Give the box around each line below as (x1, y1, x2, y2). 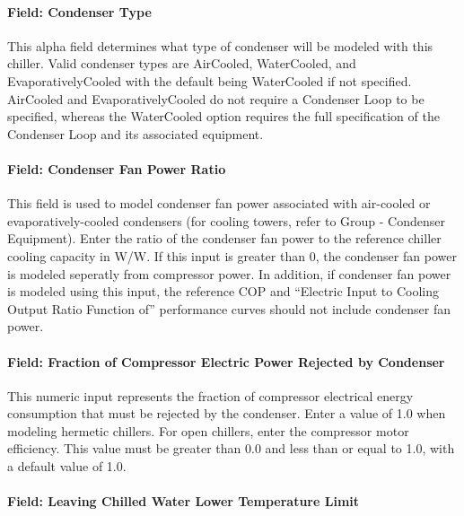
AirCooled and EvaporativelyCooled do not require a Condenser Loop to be (7, 89, 425, 108)
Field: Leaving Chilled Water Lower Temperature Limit (7, 492, 360, 511)
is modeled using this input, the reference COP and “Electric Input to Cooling (7, 282, 440, 301)
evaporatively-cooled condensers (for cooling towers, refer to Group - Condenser (7, 211, 445, 230)
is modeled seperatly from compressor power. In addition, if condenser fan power (7, 264, 451, 283)
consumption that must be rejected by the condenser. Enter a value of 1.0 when (7, 404, 446, 423)
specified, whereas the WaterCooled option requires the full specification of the (7, 107, 440, 126)
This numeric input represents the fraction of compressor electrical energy (7, 386, 414, 405)
